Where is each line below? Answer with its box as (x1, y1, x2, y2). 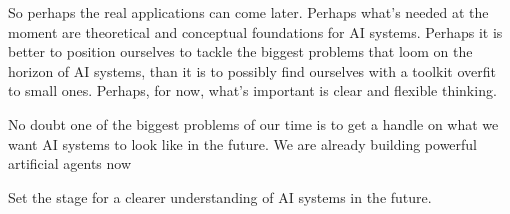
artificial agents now (8, 153, 132, 174)
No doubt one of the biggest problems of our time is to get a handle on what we (8, 113, 499, 134)
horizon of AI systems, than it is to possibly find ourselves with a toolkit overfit (8, 60, 497, 81)
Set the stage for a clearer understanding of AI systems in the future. (8, 186, 432, 207)
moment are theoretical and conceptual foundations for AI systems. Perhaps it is (8, 21, 503, 42)
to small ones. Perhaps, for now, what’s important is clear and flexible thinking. (8, 80, 497, 101)
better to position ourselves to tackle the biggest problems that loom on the (8, 41, 473, 62)
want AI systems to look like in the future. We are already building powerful (8, 133, 478, 154)
